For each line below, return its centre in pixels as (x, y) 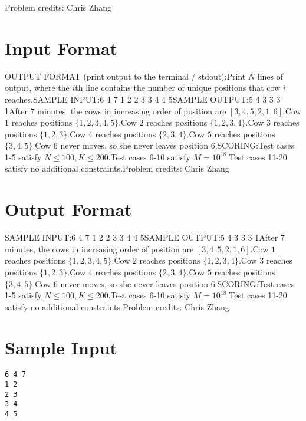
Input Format (61, 47)
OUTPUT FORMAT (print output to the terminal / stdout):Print (125, 76)
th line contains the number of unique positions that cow (178, 88)
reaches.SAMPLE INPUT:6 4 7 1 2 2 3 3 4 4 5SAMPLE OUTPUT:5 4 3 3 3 (143, 99)
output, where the (37, 88)
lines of (270, 76)
